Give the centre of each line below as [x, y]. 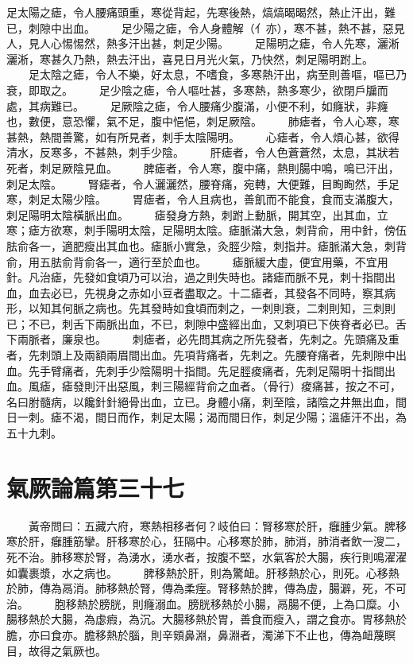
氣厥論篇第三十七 [96, 487]
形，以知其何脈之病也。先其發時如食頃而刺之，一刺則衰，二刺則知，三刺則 [201, 308]
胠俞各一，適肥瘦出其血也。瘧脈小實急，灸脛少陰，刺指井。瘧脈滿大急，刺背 [206, 245]
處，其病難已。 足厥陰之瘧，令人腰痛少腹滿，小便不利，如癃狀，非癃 [197, 105]
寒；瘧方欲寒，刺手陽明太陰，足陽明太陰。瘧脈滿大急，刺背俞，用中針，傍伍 [206, 230]
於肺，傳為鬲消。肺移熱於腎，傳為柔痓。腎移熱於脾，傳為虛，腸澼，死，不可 [206, 588]
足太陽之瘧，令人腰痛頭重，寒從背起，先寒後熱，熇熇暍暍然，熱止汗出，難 [201, 12]
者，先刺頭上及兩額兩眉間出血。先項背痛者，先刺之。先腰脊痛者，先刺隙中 [201, 355]
